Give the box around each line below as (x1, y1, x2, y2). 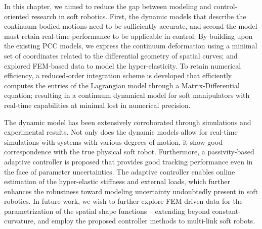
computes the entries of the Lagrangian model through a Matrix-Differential (4, 80, 240, 90)
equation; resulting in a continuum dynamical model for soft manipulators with (4, 90, 250, 100)
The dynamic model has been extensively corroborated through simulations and (4, 117, 251, 127)
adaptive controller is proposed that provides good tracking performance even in (4, 156, 253, 166)
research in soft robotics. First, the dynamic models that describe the (31, 11, 246, 21)
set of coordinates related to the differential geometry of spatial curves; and (4, 50, 238, 61)
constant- (212, 205, 241, 216)
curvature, (4, 215, 35, 226)
